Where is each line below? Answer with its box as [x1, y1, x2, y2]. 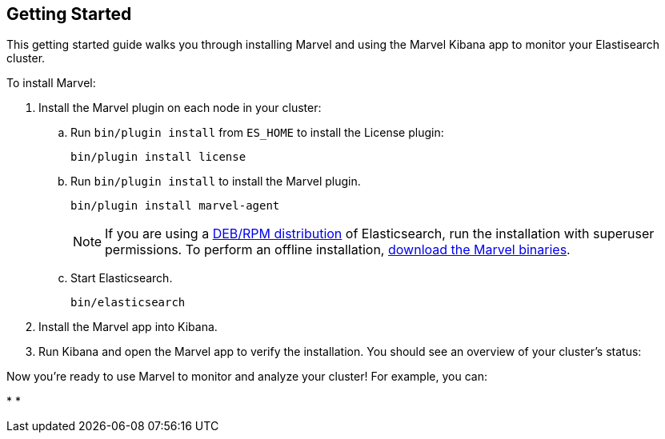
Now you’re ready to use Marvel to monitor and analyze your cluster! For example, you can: [6, 369, 487, 384]
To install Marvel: [6, 76, 96, 90]
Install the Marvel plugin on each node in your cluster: [38, 101, 322, 115]
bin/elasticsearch [70, 296, 186, 309]
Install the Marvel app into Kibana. [38, 320, 218, 334]
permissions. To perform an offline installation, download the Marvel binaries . [105, 241, 571, 258]
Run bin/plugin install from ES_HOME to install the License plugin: [70, 126, 444, 140]
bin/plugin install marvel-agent [70, 199, 280, 213]
